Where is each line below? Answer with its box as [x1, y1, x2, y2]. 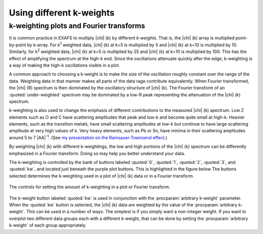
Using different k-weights [9, 7, 114, 18]
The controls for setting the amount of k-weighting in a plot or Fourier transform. [9, 184, 170, 190]
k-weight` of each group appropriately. [9, 222, 87, 228]
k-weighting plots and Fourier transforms [9, 21, 146, 30]
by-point [9, 42, 26, 48]
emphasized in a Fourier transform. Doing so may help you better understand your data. [9, 150, 185, 156]
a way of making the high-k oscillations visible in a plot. [9, 62, 120, 68]
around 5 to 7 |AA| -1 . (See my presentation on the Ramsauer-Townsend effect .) [9, 134, 168, 141]
